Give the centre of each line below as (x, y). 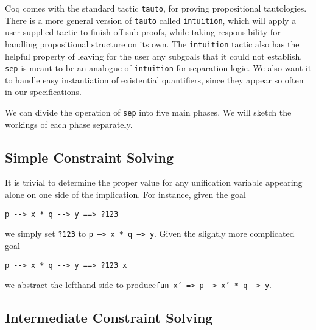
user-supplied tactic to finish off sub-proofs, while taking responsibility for (143, 32)
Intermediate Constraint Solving (109, 318)
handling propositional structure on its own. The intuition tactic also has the (152, 44)
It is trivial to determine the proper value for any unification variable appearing (154, 182)
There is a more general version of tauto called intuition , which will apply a (151, 20)
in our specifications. (43, 92)
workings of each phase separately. (69, 124)
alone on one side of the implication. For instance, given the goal (125, 195)
